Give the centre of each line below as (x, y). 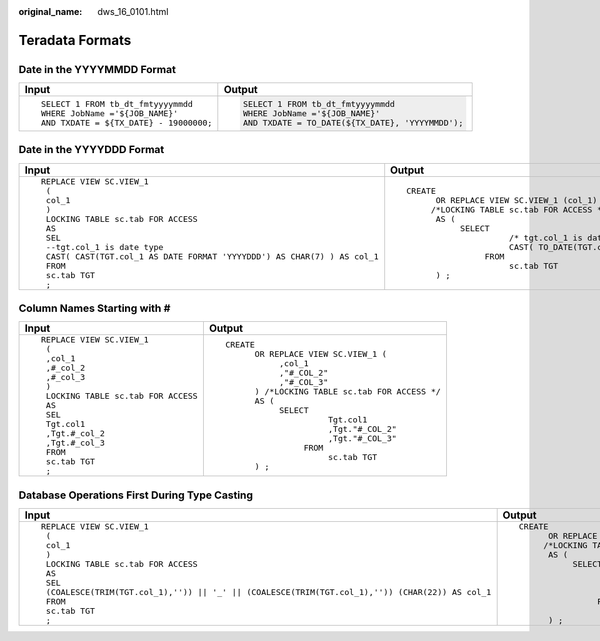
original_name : (50, 11)
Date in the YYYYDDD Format (91, 150)
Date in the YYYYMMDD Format (97, 69)
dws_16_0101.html (133, 11)
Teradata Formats (75, 40)
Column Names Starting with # (94, 308)
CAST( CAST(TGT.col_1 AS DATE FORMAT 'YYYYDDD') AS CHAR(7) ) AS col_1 (212, 256)
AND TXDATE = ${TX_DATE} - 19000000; (126, 123)
